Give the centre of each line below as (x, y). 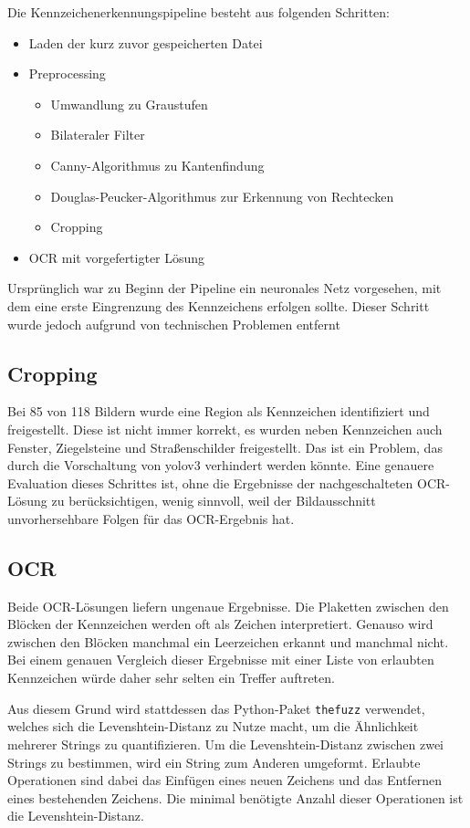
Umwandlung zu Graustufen (129, 104)
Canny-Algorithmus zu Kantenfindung (157, 165)
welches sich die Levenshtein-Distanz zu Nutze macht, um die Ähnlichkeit (213, 726)
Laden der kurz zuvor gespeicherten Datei (146, 42)
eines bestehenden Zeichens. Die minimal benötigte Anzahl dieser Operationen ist (235, 797)
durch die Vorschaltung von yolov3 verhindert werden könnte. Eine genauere (221, 465)
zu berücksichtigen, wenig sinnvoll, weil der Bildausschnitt (214, 501)
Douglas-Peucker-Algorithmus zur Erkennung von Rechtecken (222, 196)
